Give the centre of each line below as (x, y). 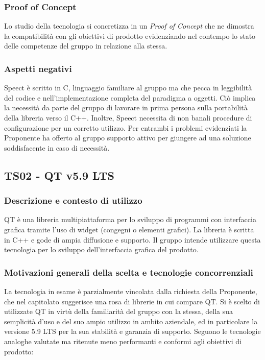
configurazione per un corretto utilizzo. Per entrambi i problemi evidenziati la (126, 127)
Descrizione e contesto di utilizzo (73, 200)
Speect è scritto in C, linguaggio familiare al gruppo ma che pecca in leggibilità (128, 88)
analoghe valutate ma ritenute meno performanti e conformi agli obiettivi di (123, 341)
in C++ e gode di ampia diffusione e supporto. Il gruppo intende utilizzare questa (132, 239)
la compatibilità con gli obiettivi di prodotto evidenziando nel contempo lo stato (130, 35)
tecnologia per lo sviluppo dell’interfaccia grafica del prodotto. (101, 249)
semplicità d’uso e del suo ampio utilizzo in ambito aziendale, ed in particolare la (131, 321)
